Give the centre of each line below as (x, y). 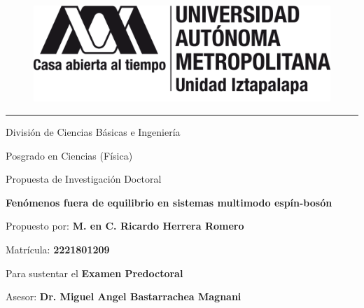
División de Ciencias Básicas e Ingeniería (93, 132)
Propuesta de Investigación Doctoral (84, 179)
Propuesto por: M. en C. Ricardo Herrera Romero (125, 226)
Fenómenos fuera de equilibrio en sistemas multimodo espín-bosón (169, 202)
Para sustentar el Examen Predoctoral (94, 273)
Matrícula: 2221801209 (58, 250)
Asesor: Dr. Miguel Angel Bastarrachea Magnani (124, 296)
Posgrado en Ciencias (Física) (69, 155)
